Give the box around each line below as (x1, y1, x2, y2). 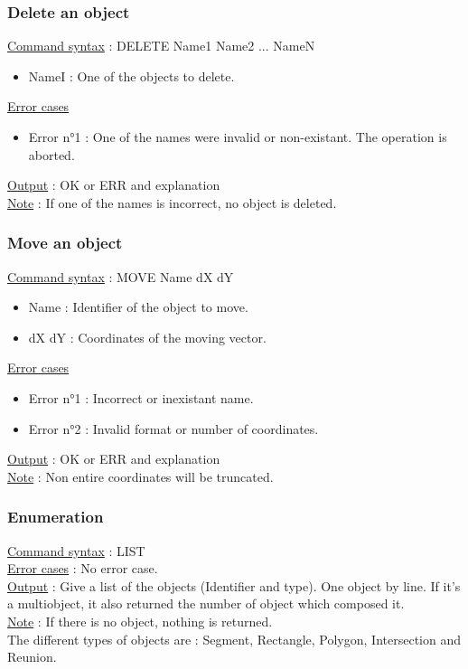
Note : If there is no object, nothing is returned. (7, 611, 273, 630)
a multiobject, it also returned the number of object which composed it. (7, 594, 405, 613)
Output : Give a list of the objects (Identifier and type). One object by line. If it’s (7, 576, 461, 595)
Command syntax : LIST (7, 541, 145, 560)
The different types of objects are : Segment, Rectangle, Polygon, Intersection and (7, 629, 461, 648)
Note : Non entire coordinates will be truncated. (7, 466, 274, 485)
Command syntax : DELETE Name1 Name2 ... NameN (7, 36, 315, 55)
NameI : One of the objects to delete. (28, 66, 235, 85)
